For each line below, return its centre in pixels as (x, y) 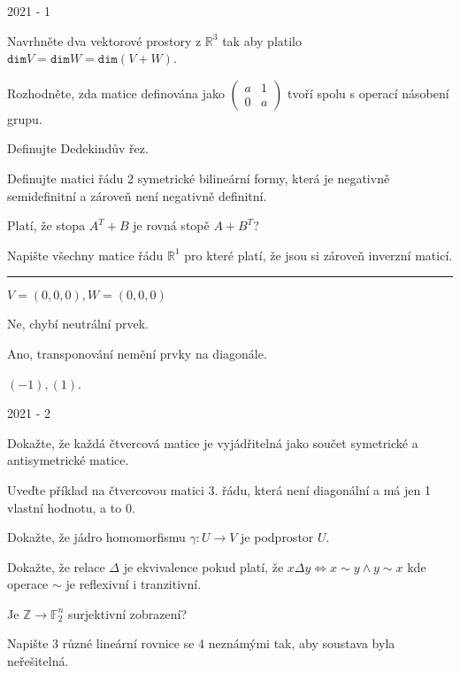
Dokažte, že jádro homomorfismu (96, 537)
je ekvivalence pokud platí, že (203, 566)
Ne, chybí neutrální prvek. (78, 324)
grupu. (25, 118)
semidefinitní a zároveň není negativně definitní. (137, 195)
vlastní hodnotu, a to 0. (71, 507)
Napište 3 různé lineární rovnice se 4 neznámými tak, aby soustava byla (201, 643)
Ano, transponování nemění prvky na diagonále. (137, 353)
